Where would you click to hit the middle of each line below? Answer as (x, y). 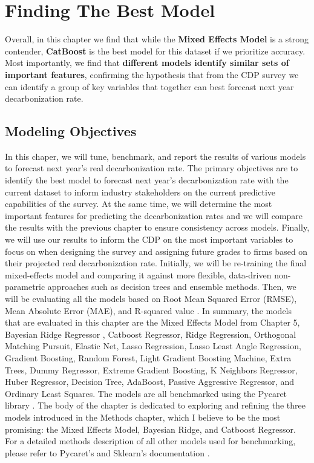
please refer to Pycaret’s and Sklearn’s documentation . (107, 452)
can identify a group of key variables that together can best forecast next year (149, 86)
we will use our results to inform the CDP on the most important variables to (149, 239)
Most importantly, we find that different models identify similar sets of (147, 63)
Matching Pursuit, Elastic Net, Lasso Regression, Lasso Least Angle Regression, (153, 346)
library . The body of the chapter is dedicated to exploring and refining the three (155, 405)
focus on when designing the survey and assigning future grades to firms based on (156, 251)
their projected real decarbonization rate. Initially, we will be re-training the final (156, 263)
